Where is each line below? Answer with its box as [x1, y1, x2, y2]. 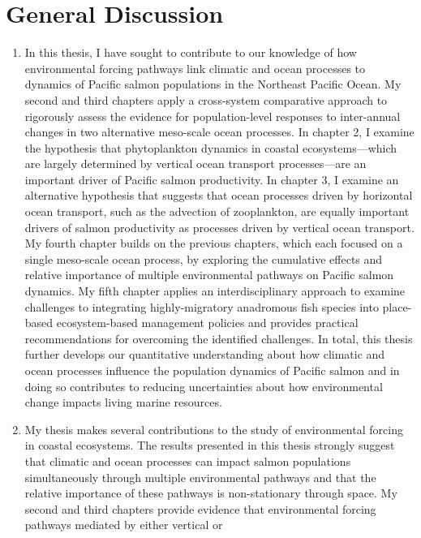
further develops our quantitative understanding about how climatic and [24, 346, 385, 363]
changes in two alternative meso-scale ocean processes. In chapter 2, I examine [24, 123, 415, 140]
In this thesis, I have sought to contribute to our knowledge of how [24, 44, 357, 61]
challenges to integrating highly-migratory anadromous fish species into [24, 298, 379, 315]
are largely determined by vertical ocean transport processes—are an [24, 155, 367, 172]
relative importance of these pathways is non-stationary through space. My [24, 484, 397, 501]
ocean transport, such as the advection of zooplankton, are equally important [24, 203, 410, 220]
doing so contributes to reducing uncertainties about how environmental [24, 377, 383, 394]
